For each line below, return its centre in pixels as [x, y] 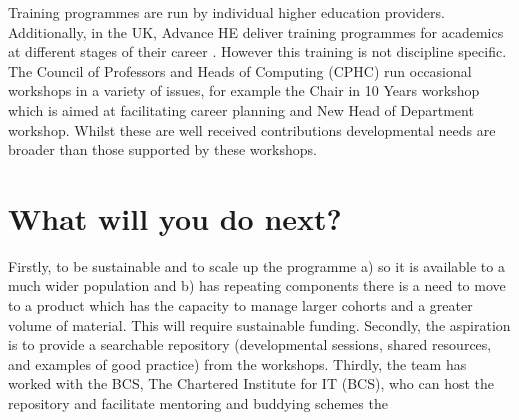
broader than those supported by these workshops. [162, 149]
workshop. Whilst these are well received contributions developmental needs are [252, 129]
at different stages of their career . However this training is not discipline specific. [257, 51]
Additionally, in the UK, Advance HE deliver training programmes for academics [256, 31]
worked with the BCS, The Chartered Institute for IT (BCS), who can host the [251, 383]
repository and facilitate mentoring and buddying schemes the [198, 403]
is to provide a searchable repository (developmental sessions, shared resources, [250, 344]
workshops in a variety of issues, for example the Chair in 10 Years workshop [244, 90]
